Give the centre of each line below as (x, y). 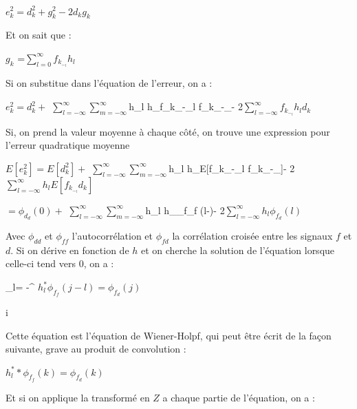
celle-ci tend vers (41, 263)
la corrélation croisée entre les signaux (252, 236)
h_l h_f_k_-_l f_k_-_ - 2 (186, 106)
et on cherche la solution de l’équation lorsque (238, 250)
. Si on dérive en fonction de (70, 250)
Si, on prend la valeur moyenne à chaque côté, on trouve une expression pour (168, 131)
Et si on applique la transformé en (78, 397)
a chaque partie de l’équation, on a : (239, 397)
